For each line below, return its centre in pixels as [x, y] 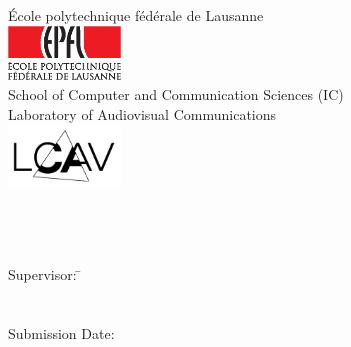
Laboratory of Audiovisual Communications [142, 113]
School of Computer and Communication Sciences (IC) [176, 94]
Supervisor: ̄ [45, 274]
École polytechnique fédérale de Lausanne [136, 15]
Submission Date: [61, 333]
